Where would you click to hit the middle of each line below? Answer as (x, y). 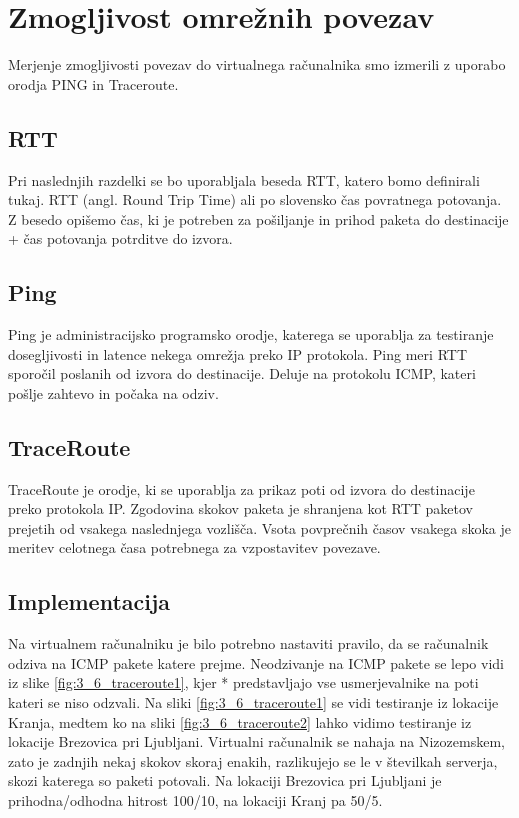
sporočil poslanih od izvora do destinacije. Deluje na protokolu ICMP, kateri (242, 373)
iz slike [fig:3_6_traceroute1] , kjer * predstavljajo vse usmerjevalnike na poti (243, 682)
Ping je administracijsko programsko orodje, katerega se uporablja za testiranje (251, 334)
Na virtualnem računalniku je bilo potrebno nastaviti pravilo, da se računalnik (248, 643)
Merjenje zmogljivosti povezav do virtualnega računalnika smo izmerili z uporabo (257, 64)
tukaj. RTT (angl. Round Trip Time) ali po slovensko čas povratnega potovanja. (255, 199)
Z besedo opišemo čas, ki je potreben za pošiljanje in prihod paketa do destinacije (258, 218)
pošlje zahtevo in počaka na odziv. (113, 392)
